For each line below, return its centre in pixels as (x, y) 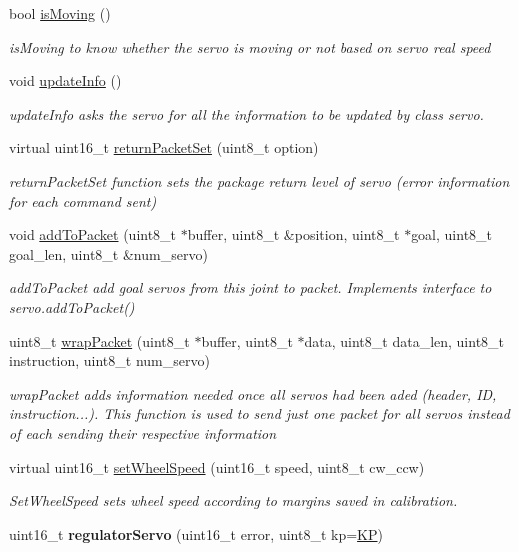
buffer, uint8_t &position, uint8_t (293, 234)
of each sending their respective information (143, 432)
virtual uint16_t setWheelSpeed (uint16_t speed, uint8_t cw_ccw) (217, 466)
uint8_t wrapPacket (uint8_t (99, 340)
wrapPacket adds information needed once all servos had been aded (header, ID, (253, 393)
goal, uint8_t (452, 234)
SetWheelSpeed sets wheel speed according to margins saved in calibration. (233, 500)
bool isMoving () (60, 13)
